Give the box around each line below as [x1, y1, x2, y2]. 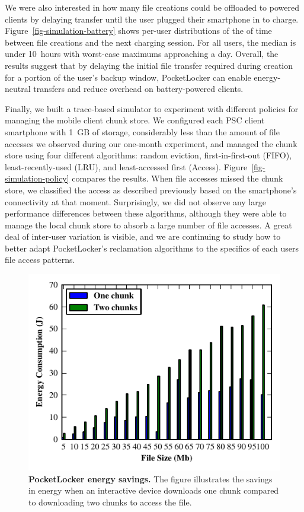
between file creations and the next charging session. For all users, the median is [5, 36, 296, 48]
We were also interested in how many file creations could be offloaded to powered [5, 1, 299, 13]
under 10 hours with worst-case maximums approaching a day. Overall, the [5, 47, 279, 60]
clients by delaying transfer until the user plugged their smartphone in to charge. [5, 12, 299, 25]
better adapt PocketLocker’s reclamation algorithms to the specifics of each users [5, 241, 299, 254]
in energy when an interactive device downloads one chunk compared [28, 484, 279, 497]
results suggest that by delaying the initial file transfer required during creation [5, 59, 293, 71]
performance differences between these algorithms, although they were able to [5, 207, 287, 220]
